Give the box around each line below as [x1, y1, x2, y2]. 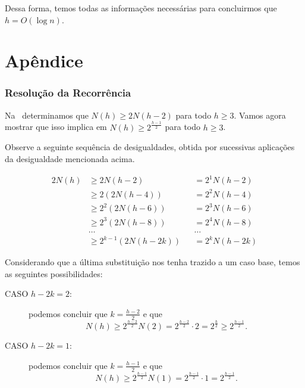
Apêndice [5, 48, 83, 73]
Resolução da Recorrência [5, 85, 131, 100]
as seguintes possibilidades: [5, 267, 103, 280]
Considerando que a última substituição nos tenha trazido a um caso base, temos [5, 256, 300, 268]
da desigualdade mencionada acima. [5, 152, 135, 164]
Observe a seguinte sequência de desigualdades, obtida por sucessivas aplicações [5, 141, 295, 153]
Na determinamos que [5, 108, 89, 121]
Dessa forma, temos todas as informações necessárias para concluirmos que [5, 2, 277, 14]
